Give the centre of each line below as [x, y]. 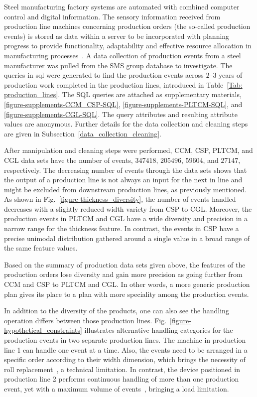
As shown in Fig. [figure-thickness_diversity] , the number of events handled [120, 199]
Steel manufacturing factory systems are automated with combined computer [122, 6]
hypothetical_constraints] [43, 330]
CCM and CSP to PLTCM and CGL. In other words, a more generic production [127, 284]
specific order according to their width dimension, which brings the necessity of [125, 359]
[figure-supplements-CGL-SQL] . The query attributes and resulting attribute [121, 114]
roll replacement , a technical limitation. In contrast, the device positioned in [122, 369]
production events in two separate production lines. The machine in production [125, 340]
